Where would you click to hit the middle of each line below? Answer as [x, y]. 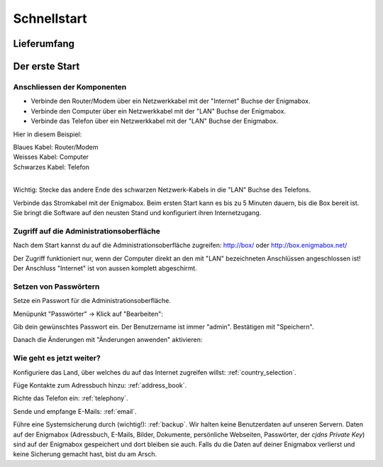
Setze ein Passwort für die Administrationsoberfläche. [92, 301]
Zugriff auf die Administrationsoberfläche [87, 231]
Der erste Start [46, 66]
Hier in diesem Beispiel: [48, 134]
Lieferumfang [44, 44]
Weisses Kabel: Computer [51, 157]
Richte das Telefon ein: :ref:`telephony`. [71, 398]
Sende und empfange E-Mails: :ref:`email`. [75, 411]
